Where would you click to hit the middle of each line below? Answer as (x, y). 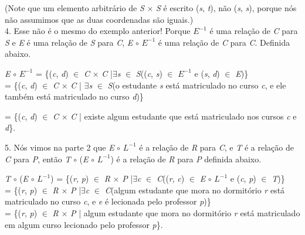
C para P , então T (38, 159)
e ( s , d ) (207, 73)
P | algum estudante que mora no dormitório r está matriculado (185, 212)
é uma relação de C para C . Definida (224, 42)
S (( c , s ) (149, 73)
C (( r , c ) (170, 178)
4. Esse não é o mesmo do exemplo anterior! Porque (98, 31)
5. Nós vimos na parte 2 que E (60, 147)
